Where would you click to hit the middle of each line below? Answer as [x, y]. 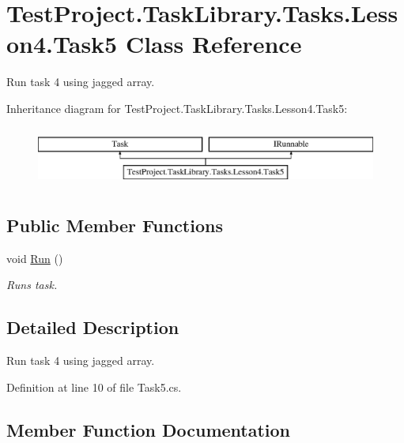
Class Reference [213, 44]
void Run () [35, 258]
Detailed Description [93, 327]
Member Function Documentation [149, 429]
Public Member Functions [115, 225]
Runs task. [32, 285]
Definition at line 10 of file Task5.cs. [94, 387]
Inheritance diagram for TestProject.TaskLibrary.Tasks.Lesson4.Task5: [177, 108]
